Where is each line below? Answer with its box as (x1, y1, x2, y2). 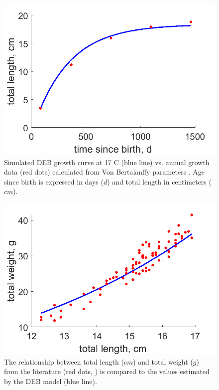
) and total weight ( (133, 356, 193, 367)
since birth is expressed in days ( (4, 176, 104, 187)
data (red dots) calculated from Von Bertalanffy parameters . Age (4, 167, 205, 177)
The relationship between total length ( (4, 356, 124, 367)
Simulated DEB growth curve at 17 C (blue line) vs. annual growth (4, 157, 210, 167)
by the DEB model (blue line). (4, 376, 97, 386)
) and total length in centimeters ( (107, 176, 212, 187)
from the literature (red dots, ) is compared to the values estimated (4, 366, 210, 377)
